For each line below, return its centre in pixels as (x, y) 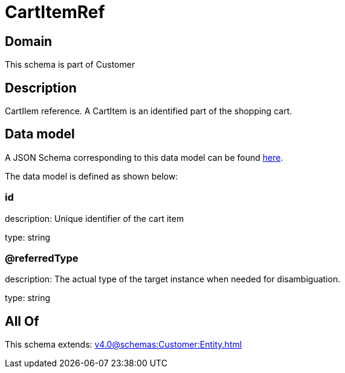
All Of (22, 321)
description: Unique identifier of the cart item (95, 218)
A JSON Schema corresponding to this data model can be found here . (144, 157)
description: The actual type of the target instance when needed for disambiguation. (173, 279)
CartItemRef (55, 12)
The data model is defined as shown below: (92, 176)
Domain (29, 41)
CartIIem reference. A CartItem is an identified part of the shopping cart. (149, 111)
